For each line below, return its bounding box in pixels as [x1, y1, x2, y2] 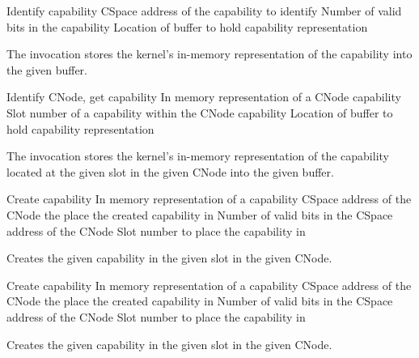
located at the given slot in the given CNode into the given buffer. [6, 163, 334, 180]
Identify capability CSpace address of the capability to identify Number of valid [6, 2, 402, 19]
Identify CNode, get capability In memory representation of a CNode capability [6, 88, 401, 105]
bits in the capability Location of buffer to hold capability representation [6, 18, 368, 35]
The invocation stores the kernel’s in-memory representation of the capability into [6, 45, 413, 62]
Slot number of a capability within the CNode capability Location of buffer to [6, 104, 393, 121]
